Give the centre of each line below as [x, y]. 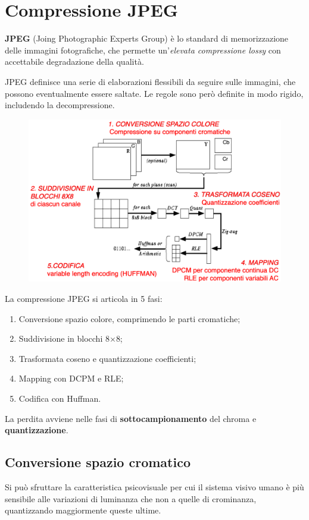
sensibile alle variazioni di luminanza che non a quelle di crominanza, [131, 498]
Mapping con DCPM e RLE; [71, 378]
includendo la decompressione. [60, 105]
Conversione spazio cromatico [98, 462]
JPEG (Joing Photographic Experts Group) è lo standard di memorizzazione [147, 38]
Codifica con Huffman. [60, 398]
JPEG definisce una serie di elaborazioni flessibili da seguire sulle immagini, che [150, 81]
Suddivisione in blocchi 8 [64, 338]
